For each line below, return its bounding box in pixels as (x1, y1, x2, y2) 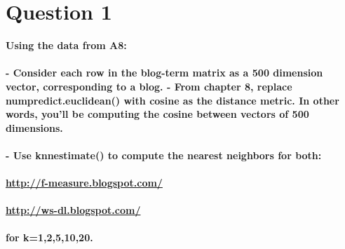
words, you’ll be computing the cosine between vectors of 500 (6, 107, 309, 121)
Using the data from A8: (6, 38, 127, 53)
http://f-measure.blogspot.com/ (6, 175, 163, 190)
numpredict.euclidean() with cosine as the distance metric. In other (6, 93, 339, 107)
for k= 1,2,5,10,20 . (6, 230, 93, 245)
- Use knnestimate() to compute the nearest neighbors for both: (6, 147, 322, 162)
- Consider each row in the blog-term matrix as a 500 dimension (6, 65, 323, 80)
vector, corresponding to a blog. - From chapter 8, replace (6, 79, 292, 93)
